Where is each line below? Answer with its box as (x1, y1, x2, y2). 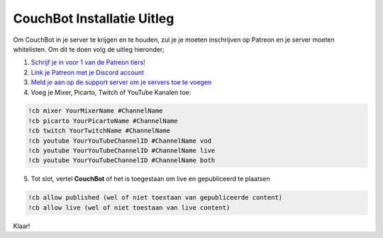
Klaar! (13, 222, 30, 230)
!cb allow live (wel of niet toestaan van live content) (28, 203, 231, 212)
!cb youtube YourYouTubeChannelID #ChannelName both (28, 157, 216, 164)
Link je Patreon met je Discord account (30, 68, 145, 76)
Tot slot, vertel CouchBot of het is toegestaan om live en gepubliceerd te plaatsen (30, 174, 270, 183)
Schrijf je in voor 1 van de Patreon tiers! (30, 58, 145, 67)
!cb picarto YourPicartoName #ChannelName (28, 117, 178, 125)
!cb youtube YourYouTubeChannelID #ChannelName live (28, 147, 216, 155)
